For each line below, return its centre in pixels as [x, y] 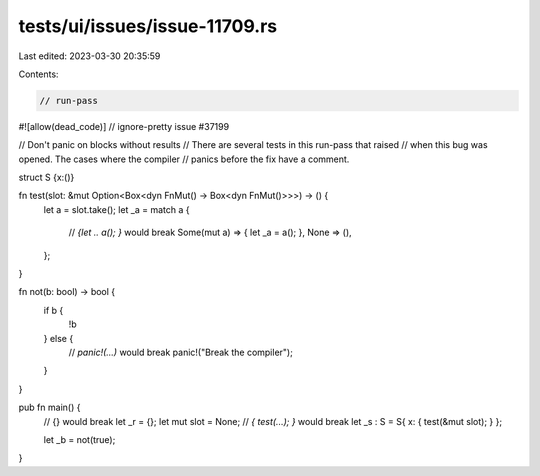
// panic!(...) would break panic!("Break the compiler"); [181, 352]
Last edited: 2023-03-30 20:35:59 [89, 56]
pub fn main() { [49, 407]
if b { [53, 310]
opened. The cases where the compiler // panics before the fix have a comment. [184, 159]
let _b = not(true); [79, 439]
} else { [58, 338]
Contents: [38, 74]
